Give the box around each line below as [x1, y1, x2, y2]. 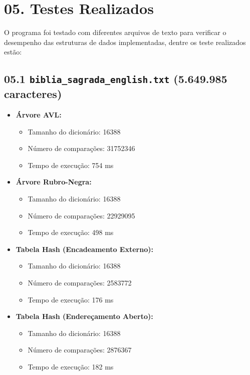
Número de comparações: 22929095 [28, 210, 135, 220]
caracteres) [4, 86, 62, 101]
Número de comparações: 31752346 [28, 143, 135, 153]
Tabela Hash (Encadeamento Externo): [16, 243, 153, 254]
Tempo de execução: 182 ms [28, 361, 114, 371]
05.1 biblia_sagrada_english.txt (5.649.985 [4, 71, 227, 86]
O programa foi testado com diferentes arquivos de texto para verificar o [4, 27, 226, 37]
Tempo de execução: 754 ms [28, 159, 114, 170]
